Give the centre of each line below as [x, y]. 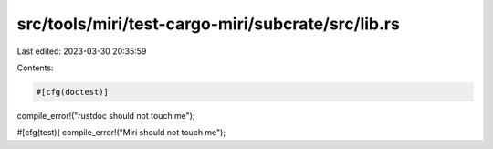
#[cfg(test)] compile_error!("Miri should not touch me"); [121, 133]
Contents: [35, 68]
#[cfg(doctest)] [73, 92]
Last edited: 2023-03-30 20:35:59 [82, 51]
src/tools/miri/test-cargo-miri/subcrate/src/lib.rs [209, 24]
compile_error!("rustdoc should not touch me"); [106, 115]
